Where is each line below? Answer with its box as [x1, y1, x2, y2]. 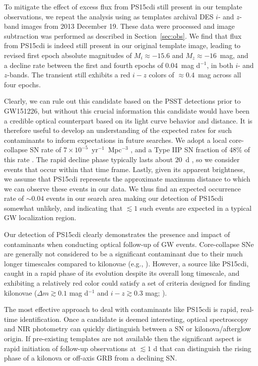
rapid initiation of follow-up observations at [4, 343, 136, 353]
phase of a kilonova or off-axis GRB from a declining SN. [4, 353, 177, 363]
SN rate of [30, 144, 62, 155]
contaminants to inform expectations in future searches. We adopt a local [4, 134, 227, 145]
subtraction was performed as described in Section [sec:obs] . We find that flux [4, 30, 242, 41]
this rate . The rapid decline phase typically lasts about [4, 154, 173, 164]
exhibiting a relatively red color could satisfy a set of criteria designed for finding [4, 278, 251, 288]
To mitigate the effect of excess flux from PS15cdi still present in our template [4, 1, 243, 11]
